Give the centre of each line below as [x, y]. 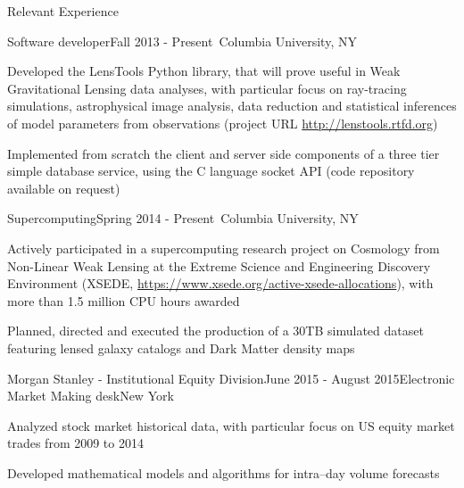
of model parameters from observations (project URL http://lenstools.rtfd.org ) [223, 123]
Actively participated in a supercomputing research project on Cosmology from [224, 248]
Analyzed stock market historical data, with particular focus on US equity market [231, 425]
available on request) [64, 188]
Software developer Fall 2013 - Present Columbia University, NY [182, 41]
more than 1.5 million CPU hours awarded [124, 300]
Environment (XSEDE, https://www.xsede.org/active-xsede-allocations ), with [220, 283]
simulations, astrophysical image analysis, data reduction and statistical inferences [232, 106]
